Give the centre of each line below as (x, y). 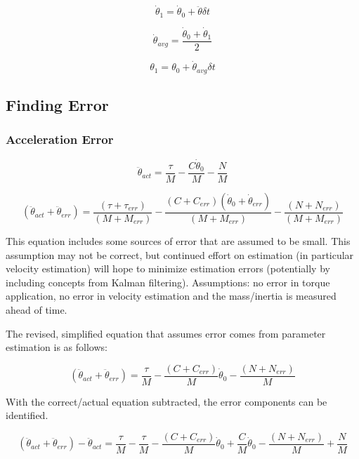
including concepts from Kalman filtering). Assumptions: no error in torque (168, 282)
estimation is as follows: (57, 347)
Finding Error (57, 105)
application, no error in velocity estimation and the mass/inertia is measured (171, 296)
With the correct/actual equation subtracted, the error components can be (167, 401)
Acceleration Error (60, 139)
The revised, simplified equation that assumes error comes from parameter (166, 333)
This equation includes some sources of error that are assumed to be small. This (178, 240)
